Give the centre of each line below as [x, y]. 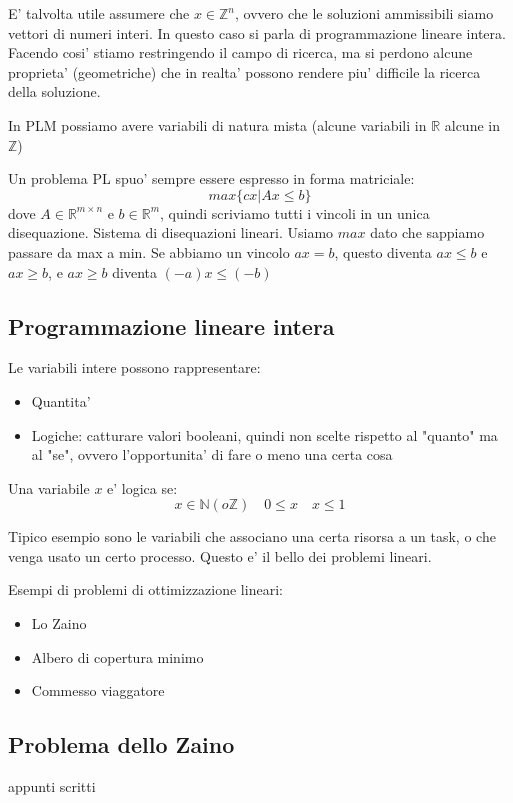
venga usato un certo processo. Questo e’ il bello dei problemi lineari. [220, 555]
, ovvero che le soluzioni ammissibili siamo [364, 13]
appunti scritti [52, 786]
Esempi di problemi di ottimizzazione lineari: [145, 589]
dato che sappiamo [427, 232]
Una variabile [49, 487]
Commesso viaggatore [98, 690]
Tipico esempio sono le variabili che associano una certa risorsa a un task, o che [252, 536]
